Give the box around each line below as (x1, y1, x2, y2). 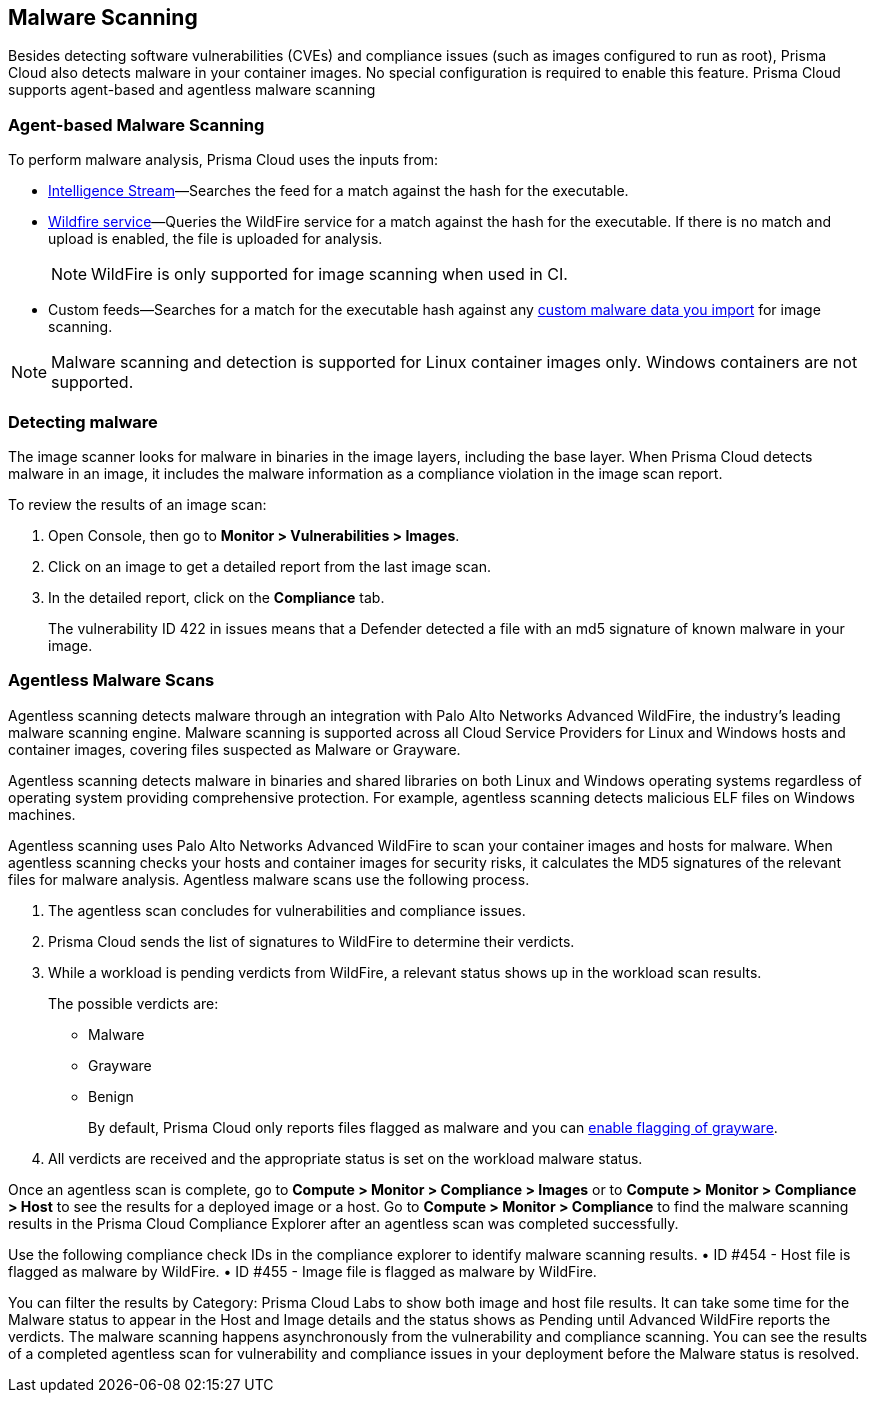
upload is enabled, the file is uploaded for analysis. (48, 230, 383, 248)
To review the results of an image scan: (8, 495, 267, 513)
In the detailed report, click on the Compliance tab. (48, 588, 385, 606)
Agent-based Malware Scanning (8, 114, 265, 135)
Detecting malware (8, 411, 158, 432)
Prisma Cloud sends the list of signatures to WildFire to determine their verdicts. (48, 932, 575, 950)
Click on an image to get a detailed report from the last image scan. (48, 557, 492, 575)
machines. (8, 805, 76, 823)
